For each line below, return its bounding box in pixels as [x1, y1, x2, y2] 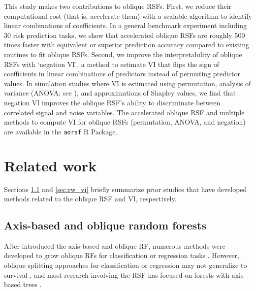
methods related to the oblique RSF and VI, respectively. [4, 194, 177, 204]
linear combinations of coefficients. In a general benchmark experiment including [4, 20, 247, 31]
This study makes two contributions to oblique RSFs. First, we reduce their [4, 1, 232, 11]
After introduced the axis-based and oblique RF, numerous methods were [4, 240, 225, 251]
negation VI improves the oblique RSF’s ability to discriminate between [4, 97, 221, 107]
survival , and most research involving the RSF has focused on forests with [4, 269, 230, 280]
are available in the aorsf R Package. [4, 126, 118, 136]
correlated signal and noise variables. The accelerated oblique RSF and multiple [4, 107, 245, 117]
